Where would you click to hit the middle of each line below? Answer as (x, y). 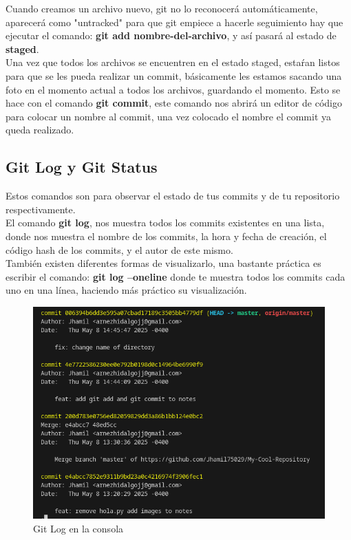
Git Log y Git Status (82, 167)
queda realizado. (40, 130)
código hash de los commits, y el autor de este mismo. (119, 249)
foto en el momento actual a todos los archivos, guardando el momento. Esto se (173, 89)
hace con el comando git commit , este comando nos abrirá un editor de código (174, 103)
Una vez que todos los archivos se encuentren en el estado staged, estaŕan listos (173, 62)
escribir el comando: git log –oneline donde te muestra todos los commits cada (175, 276)
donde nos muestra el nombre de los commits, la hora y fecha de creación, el (166, 236)
